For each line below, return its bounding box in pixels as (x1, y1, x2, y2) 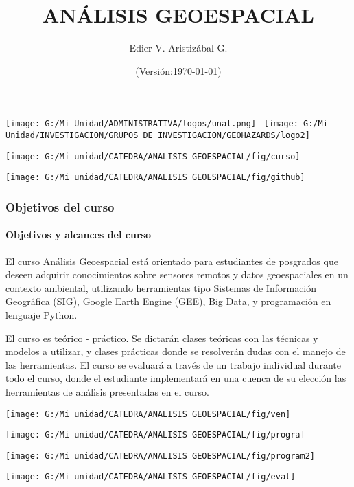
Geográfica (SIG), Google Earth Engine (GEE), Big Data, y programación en (5, 294, 331, 308)
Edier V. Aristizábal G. (129, 41, 228, 55)
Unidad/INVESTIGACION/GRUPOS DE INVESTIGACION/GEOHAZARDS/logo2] (5, 130, 310, 140)
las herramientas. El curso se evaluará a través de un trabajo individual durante (5, 357, 341, 372)
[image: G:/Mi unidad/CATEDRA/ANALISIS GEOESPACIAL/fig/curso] (5, 151, 300, 161)
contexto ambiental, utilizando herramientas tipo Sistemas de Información (5, 280, 317, 295)
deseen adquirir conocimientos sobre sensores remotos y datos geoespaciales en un (5, 267, 349, 282)
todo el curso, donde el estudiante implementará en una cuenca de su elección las (5, 371, 346, 385)
